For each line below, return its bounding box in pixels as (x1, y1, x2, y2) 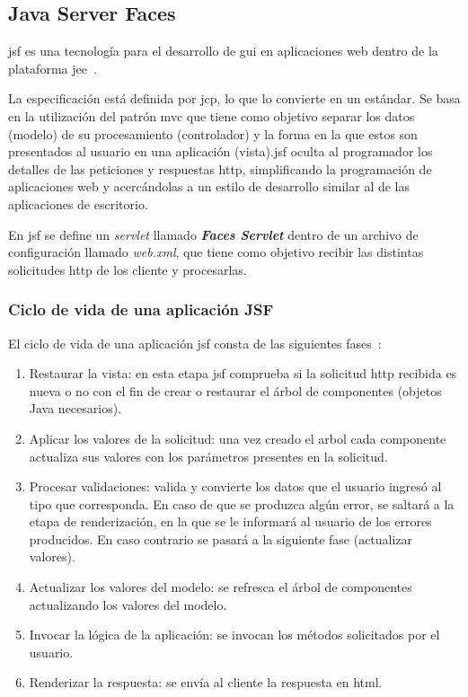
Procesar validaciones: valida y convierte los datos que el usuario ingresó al (29, 477, 442, 496)
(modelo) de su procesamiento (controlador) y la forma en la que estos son (8, 124, 418, 143)
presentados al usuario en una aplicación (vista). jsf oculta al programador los (8, 142, 433, 161)
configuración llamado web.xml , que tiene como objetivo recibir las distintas (8, 243, 424, 261)
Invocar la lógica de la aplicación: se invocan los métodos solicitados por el (29, 625, 440, 644)
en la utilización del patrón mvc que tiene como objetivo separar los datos (8, 106, 415, 125)
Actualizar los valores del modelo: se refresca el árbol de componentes (29, 578, 412, 596)
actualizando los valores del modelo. (29, 595, 227, 613)
